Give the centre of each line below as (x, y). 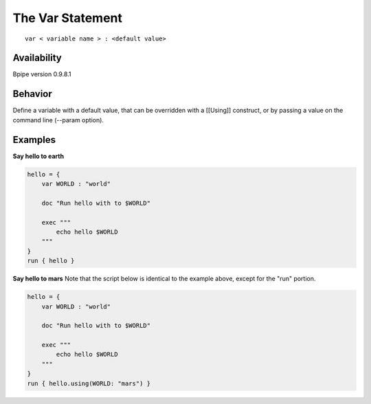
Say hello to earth (38, 156)
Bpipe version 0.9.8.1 (42, 74)
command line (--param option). (58, 120)
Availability (37, 58)
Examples (34, 140)
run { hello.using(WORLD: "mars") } (89, 383)
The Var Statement (68, 18)
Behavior (33, 94)
